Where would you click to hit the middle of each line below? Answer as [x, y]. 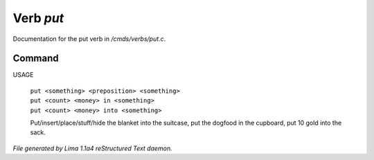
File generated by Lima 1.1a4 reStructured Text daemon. [92, 148]
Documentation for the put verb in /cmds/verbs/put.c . [89, 39]
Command [36, 59]
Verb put [38, 18]
